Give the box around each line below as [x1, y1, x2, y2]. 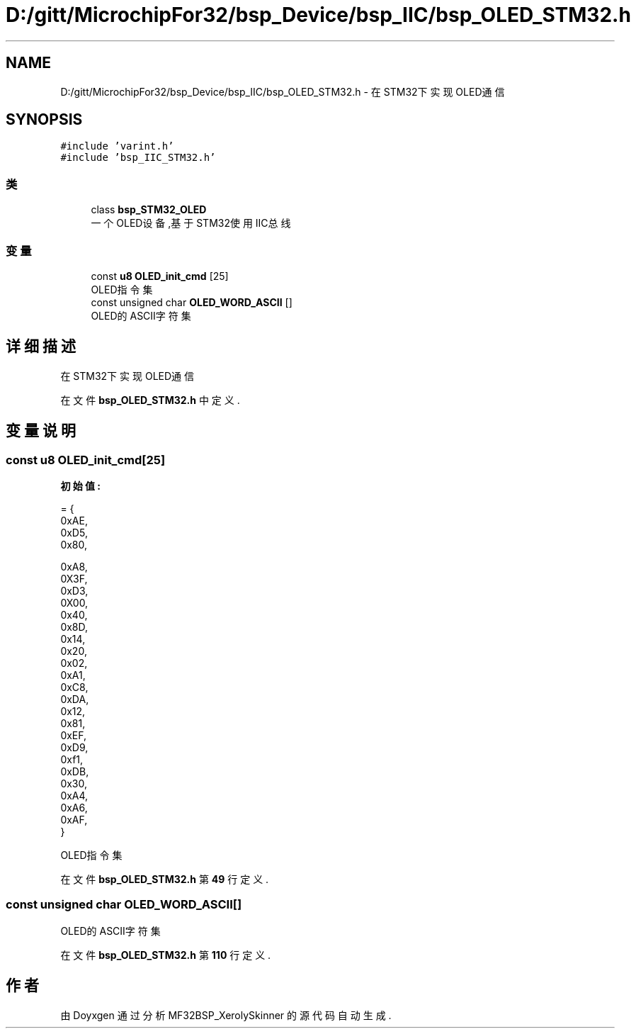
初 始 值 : [60, 480, 101, 492]
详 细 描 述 [6, 337, 76, 356]
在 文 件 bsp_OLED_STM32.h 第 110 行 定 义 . [60, 948, 271, 961]
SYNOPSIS [6, 111, 83, 129]
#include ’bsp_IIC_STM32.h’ [60, 152, 216, 164]
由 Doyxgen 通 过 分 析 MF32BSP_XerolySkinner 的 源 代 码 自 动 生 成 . [60, 1008, 392, 1021]
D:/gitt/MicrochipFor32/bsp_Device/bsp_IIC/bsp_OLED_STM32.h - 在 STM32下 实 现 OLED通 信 [60, 85, 505, 98]
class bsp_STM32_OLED [91, 203, 207, 216]
